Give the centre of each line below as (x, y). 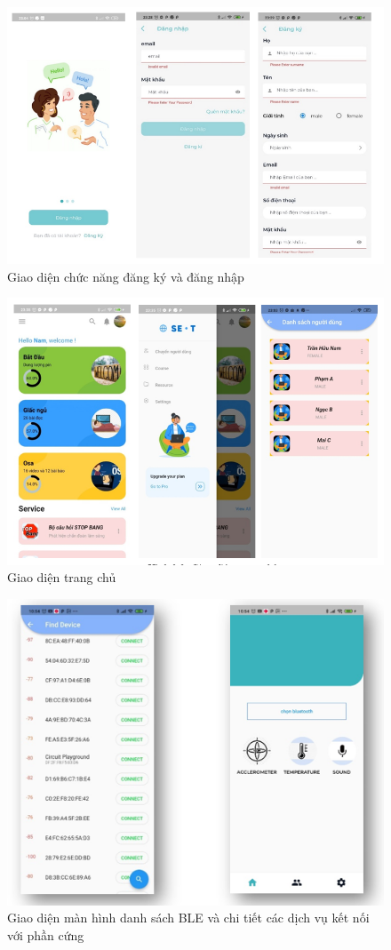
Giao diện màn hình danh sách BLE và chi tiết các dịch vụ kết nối (188, 918)
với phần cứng (46, 935)
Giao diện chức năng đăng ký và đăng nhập (126, 276)
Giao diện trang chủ (62, 577)
